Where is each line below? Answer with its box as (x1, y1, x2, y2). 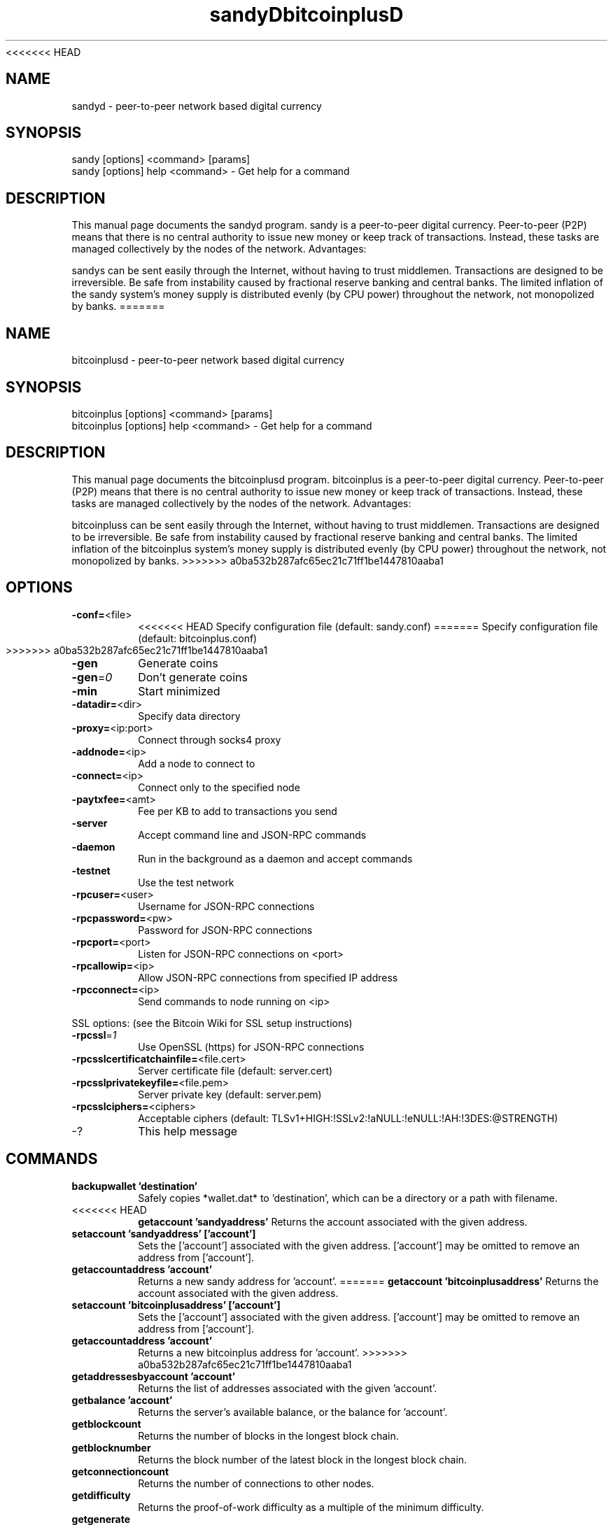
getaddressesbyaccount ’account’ (71, 1370, 236, 1382)
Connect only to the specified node (138, 781, 300, 793)
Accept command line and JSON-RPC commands (138, 828, 367, 841)
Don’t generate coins (138, 669, 248, 684)
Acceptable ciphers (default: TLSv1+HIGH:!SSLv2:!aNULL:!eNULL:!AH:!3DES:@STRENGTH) (138, 1112, 558, 1124)
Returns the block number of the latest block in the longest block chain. (138, 1453, 467, 1466)
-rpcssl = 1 (71, 1028, 117, 1041)
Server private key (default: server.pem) (138, 1088, 322, 1100)
